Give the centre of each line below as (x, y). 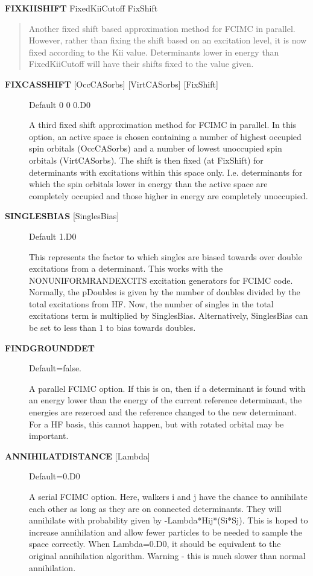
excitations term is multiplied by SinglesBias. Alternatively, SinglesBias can (169, 315)
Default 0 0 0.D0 (60, 104)
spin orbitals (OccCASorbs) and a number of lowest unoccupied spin (156, 148)
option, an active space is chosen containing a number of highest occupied (165, 136)
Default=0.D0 (55, 476)
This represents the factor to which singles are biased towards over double (166, 256)
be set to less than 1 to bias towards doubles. (112, 328)
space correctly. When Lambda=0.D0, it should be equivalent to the (155, 544)
